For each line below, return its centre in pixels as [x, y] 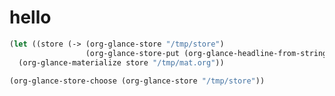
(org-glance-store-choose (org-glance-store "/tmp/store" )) [137, 81]
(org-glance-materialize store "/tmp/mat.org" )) [121, 62]
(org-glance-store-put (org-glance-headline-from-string [206, 53]
